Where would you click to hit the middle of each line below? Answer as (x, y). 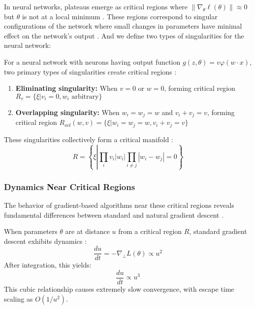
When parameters (31, 231)
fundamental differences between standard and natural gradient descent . (114, 214)
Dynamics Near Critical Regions (70, 186)
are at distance (87, 231)
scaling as (18, 298)
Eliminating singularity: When (66, 88)
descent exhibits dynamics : (45, 241)
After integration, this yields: (48, 265)
